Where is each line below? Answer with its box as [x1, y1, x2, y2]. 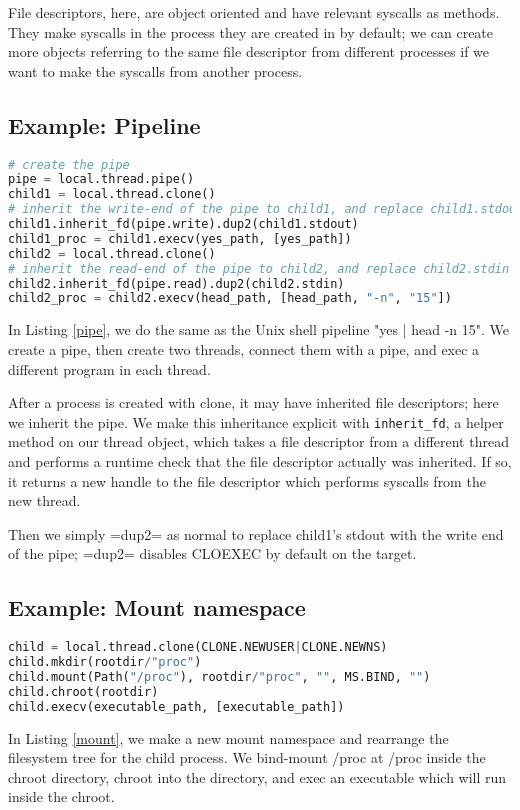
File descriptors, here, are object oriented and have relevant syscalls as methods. [8, 2, 500, 22]
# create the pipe [8, 157, 130, 172]
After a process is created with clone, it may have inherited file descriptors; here [8, 392, 499, 413]
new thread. [8, 490, 81, 511]
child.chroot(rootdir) [8, 684, 159, 699]
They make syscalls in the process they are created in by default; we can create [8, 21, 494, 42]
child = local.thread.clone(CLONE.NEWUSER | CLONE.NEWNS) [8, 640, 388, 655]
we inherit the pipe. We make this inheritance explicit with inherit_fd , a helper [8, 411, 504, 432]
